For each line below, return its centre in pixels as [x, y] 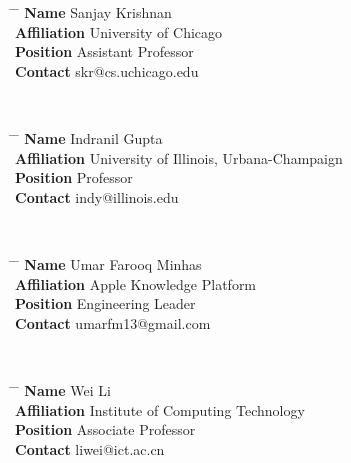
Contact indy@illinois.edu [97, 196]
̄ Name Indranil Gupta [89, 137]
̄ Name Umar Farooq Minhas [108, 263]
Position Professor [74, 177]
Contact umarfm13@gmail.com [113, 322]
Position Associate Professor [105, 429]
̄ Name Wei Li [63, 389]
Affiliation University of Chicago [119, 31]
